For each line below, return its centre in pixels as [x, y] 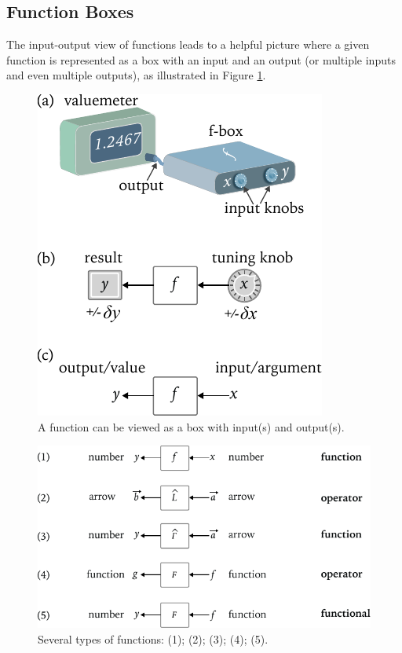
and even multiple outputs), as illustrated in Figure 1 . [136, 75]
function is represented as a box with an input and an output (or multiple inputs [201, 59]
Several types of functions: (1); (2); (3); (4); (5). [153, 638]
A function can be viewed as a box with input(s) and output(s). [191, 426]
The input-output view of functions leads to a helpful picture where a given [188, 44]
